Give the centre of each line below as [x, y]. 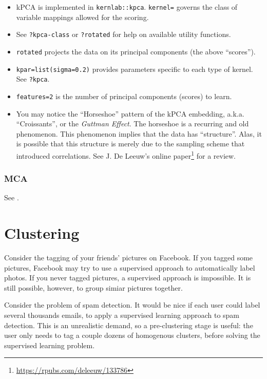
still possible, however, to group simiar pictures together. [93, 287]
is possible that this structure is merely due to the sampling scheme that [130, 144]
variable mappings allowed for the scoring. [82, 17]
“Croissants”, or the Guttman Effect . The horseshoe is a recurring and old [132, 124]
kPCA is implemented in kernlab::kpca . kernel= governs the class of [127, 7]
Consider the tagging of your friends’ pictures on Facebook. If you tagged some [129, 258]
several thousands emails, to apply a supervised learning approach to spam [122, 315]
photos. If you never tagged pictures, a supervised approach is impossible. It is [128, 278]
